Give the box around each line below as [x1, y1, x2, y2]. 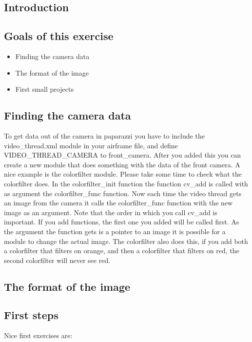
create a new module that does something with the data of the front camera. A [4, 159, 240, 169]
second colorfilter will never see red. [4, 255, 111, 265]
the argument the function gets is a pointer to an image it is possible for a [4, 226, 226, 236]
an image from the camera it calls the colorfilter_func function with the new [4, 198, 233, 208]
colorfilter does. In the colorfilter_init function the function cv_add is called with [4, 178, 248, 188]
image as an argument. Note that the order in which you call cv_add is [4, 207, 217, 217]
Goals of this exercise [4, 28, 114, 43]
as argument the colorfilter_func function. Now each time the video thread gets [4, 188, 242, 198]
